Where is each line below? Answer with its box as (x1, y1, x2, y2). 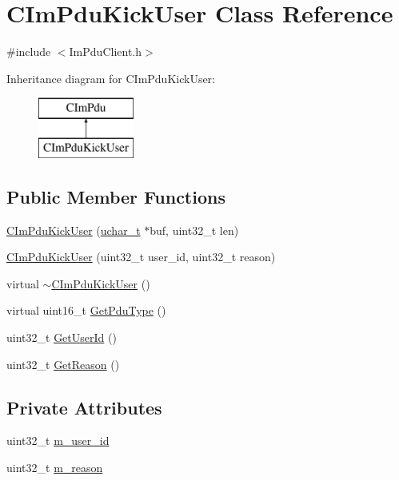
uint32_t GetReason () (6, 355, 120, 372)
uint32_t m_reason (6, 459, 103, 476)
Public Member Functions (6, 184, 225, 208)
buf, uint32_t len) (150, 221, 239, 238)
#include (6, 43, 51, 60)
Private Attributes (6, 395, 162, 419)
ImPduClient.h (69, 43, 142, 60)
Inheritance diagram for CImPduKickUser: (6, 69, 216, 86)
